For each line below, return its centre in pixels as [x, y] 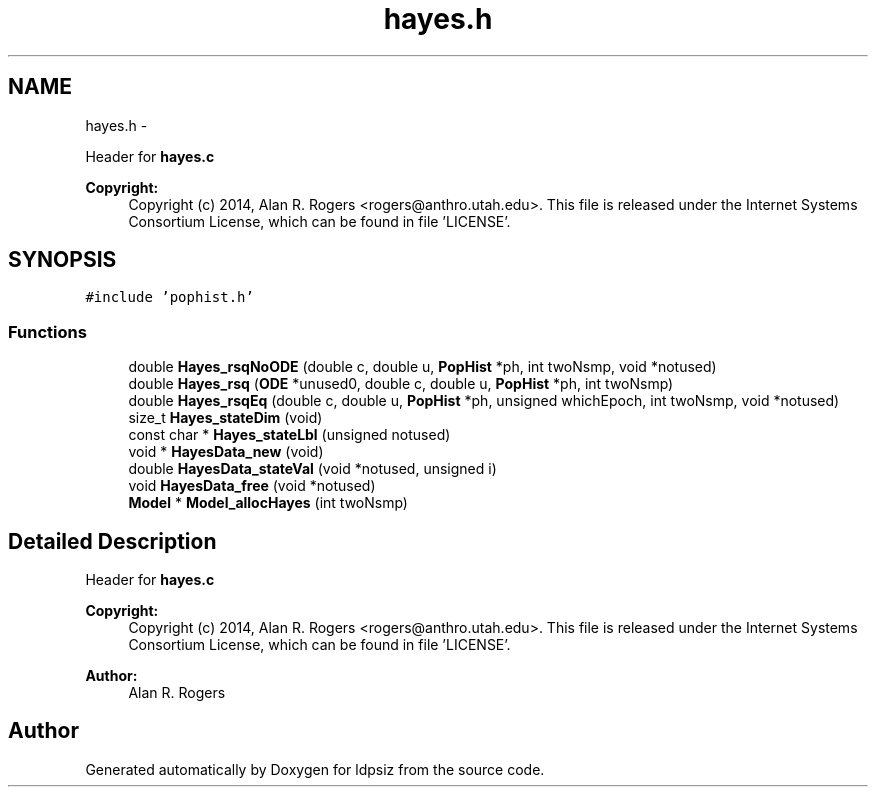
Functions [47, 331]
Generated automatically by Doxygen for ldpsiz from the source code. [315, 769]
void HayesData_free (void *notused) [252, 486]
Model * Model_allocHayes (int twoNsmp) [268, 503]
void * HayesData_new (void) [226, 452]
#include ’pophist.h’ [169, 297]
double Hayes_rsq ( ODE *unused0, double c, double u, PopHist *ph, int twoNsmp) [401, 384]
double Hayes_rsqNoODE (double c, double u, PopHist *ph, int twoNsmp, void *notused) [422, 367]
